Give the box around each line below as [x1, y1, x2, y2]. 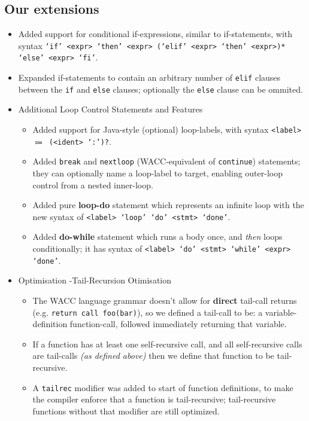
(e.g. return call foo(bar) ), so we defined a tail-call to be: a [32, 306, 263, 318]
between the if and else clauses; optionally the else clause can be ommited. [18, 83, 303, 95]
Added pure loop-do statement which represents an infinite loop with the [32, 199, 304, 211]
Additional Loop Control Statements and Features [18, 103, 203, 115]
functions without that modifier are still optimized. [32, 404, 220, 417]
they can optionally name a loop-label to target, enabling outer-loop [32, 166, 283, 179]
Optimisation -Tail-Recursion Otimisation [18, 274, 172, 286]
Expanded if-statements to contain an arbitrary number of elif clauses [18, 71, 281, 84]
